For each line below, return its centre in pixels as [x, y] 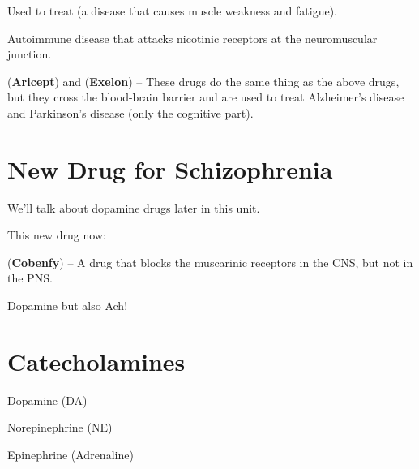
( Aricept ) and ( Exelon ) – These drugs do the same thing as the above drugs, [203, 81]
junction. [30, 54]
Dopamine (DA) [47, 400]
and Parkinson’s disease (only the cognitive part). [130, 112]
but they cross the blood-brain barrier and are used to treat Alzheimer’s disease [206, 97]
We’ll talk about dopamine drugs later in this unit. [134, 207]
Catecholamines [96, 361]
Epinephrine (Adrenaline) [71, 454]
